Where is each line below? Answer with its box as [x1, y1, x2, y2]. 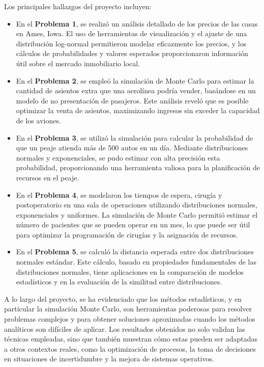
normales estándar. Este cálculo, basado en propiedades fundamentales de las [16, 256, 256, 267]
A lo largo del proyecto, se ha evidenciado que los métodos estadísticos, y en [4, 293, 242, 304]
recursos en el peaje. [16, 172, 79, 182]
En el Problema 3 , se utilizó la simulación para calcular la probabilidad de [16, 132, 253, 143]
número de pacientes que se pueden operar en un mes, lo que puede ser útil [16, 219, 250, 230]
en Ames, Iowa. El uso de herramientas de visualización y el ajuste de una [16, 28, 247, 39]
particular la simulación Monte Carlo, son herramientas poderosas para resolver [4, 303, 252, 314]
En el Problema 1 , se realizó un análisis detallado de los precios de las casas [16, 18, 258, 29]
